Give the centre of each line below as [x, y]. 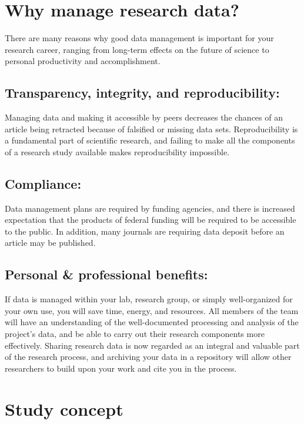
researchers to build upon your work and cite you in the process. [121, 368]
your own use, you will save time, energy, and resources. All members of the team [152, 310]
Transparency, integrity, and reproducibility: [142, 93]
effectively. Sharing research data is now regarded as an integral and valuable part [152, 345]
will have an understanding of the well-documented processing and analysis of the [152, 322]
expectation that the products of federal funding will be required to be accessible [151, 220]
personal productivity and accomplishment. [83, 61]
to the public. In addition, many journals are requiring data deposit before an [145, 231]
